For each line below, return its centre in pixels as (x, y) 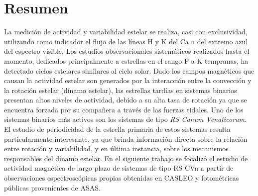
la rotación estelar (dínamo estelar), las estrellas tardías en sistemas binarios (121, 90)
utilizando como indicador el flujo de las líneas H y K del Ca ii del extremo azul (126, 41)
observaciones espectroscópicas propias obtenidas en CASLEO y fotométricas (122, 178)
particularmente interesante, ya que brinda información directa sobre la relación (126, 139)
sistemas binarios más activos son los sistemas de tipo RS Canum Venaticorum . (125, 119)
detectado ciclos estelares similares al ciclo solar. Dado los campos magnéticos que (129, 70)
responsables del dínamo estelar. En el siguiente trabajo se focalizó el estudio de (126, 158)
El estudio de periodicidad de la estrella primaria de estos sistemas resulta (117, 129)
